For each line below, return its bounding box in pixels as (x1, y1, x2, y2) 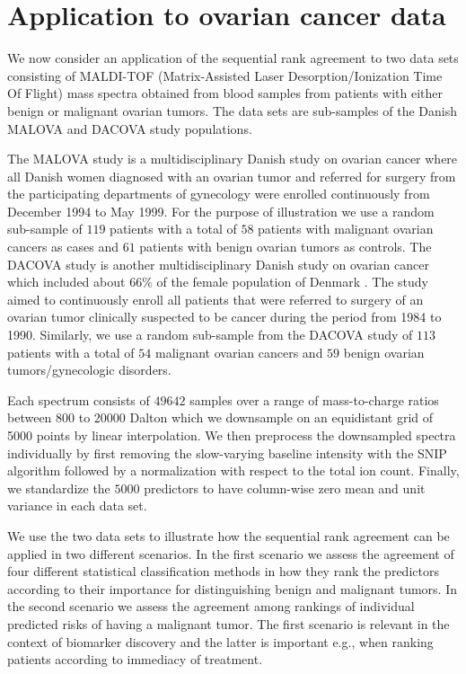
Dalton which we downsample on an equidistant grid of (129, 408, 434, 427)
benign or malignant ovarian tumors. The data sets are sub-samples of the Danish (7, 101, 457, 120)
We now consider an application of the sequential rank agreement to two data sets (7, 49, 459, 67)
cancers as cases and (7, 237, 119, 256)
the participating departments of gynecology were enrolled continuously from (7, 184, 430, 203)
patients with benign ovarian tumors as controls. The (139, 237, 432, 256)
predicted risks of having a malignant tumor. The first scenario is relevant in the (7, 614, 450, 633)
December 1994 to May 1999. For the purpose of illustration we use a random (7, 201, 435, 220)
